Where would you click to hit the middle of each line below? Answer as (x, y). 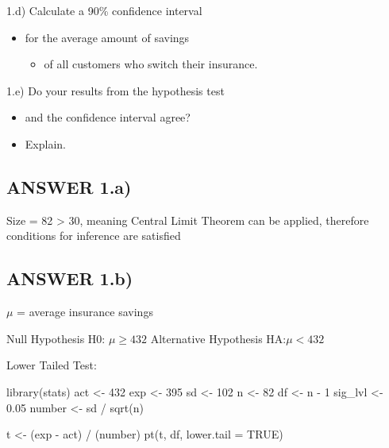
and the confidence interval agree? (108, 117)
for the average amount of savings (107, 37)
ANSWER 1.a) (69, 186)
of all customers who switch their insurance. (151, 64)
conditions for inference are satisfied (94, 236)
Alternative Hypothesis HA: (218, 338)
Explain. (45, 143)
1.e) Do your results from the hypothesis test (116, 90)
